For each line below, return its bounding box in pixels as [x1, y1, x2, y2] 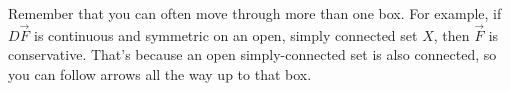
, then [433, 24, 470, 45]
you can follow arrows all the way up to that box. [8, 64, 312, 84]
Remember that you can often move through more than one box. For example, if [8, 3, 502, 23]
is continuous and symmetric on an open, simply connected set [34, 24, 418, 45]
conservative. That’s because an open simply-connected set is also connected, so [8, 44, 497, 65]
